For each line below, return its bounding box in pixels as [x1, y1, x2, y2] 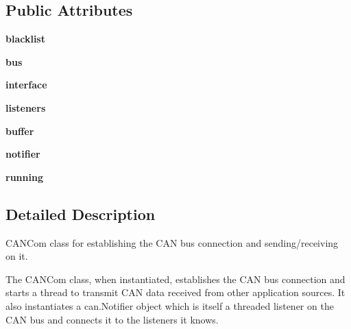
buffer [5, 123, 34, 138]
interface [5, 77, 47, 92]
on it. [5, 249, 28, 263]
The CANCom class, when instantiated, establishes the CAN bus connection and [5, 271, 346, 286]
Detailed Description [5, 203, 156, 224]
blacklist [5, 32, 45, 46]
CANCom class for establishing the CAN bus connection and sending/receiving [5, 235, 339, 249]
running [5, 169, 43, 184]
